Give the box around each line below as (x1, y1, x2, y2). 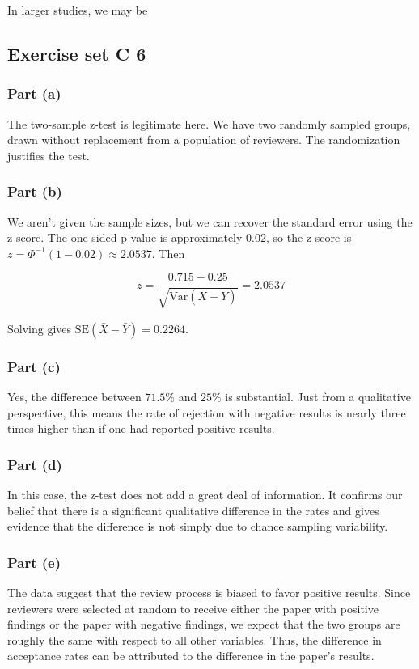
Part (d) (7, 454, 62, 474)
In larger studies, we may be (7, 2, 148, 18)
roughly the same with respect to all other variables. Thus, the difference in (7, 631, 382, 648)
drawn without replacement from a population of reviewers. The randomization (7, 131, 400, 148)
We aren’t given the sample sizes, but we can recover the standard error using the (7, 213, 413, 230)
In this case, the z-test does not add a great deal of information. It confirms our (7, 486, 403, 503)
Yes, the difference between (7, 388, 142, 405)
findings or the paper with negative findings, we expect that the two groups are (7, 616, 400, 633)
